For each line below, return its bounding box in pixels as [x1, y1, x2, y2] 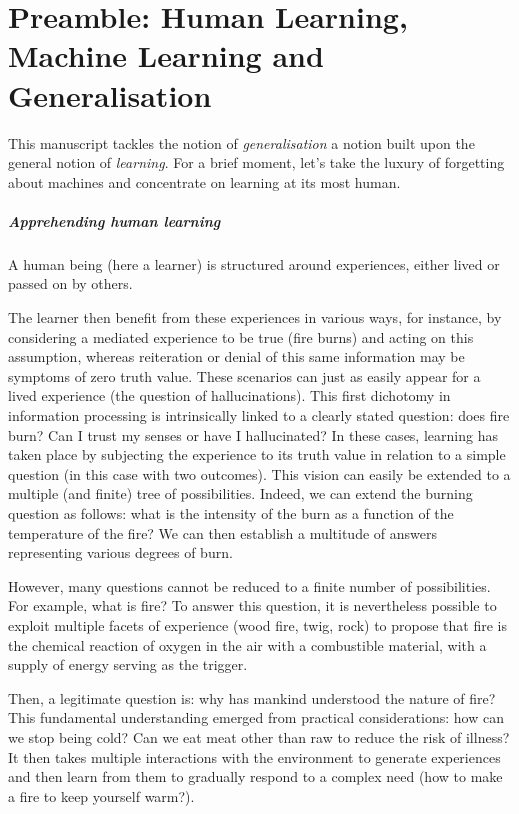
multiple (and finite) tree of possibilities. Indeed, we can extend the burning [8, 483, 473, 504]
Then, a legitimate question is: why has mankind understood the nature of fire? [8, 687, 496, 708]
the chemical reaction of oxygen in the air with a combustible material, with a [8, 634, 487, 655]
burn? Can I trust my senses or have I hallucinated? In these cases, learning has [8, 424, 498, 445]
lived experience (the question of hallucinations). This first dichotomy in [8, 385, 451, 406]
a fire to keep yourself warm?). [8, 785, 195, 806]
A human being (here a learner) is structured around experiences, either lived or [8, 253, 500, 274]
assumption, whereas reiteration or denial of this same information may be [8, 346, 465, 367]
